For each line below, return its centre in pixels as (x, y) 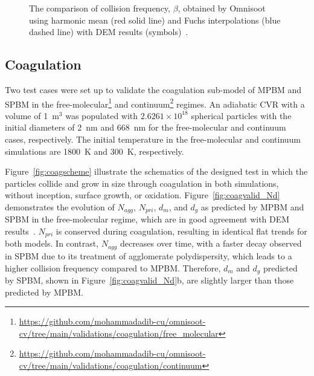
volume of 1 (27, 115)
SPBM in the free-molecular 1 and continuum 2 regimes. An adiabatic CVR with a (155, 103)
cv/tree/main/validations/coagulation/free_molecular (119, 333)
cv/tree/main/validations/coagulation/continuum (111, 365)
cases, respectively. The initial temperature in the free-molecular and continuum (153, 139)
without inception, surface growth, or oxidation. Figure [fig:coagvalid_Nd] (143, 195)
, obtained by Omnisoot (222, 8)
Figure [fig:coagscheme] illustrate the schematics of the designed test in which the (156, 171)
